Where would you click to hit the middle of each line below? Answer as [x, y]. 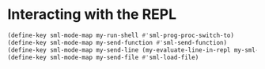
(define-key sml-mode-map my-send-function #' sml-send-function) [117, 42]
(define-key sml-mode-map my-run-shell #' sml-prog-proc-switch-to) [121, 35]
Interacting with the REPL [92, 15]
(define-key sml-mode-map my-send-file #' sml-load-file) [103, 57]
